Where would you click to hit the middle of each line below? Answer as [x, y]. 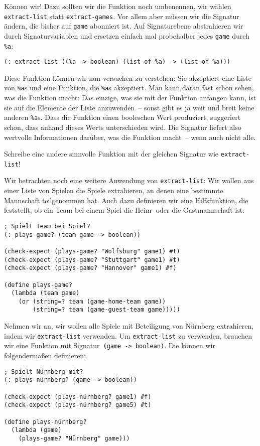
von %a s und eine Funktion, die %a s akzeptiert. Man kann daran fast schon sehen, [129, 88]
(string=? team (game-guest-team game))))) [106, 310]
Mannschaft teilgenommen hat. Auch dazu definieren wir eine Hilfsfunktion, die [126, 200]
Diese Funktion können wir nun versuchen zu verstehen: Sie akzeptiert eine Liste [128, 78]
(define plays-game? [38, 285]
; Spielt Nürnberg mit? [44, 371]
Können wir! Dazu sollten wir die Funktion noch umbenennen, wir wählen [118, 6]
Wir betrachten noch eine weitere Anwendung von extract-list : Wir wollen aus [129, 180]
